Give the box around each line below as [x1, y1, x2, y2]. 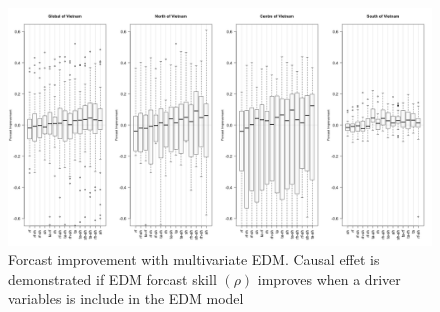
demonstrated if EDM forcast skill [8, 268, 217, 289]
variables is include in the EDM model [8, 288, 244, 309]
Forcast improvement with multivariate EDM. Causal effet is [8, 249, 380, 270]
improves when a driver [257, 268, 401, 289]
